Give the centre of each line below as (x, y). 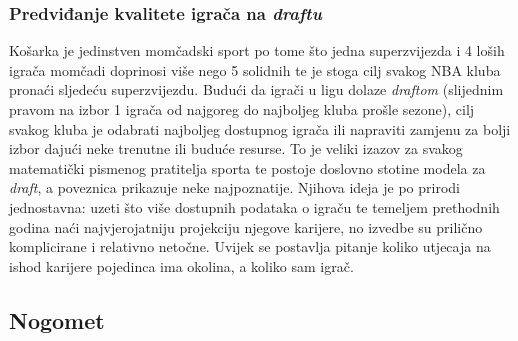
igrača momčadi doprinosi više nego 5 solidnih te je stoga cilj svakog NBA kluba (255, 69)
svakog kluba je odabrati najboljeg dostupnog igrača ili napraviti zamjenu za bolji (260, 128)
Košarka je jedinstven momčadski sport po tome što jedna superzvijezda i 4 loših (257, 50)
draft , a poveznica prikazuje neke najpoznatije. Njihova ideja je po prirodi (234, 187)
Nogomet (57, 319)
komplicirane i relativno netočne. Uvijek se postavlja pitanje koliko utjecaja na (250, 246)
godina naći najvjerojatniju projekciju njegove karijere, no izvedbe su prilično (246, 226)
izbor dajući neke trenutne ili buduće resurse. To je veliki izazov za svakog (236, 148)
